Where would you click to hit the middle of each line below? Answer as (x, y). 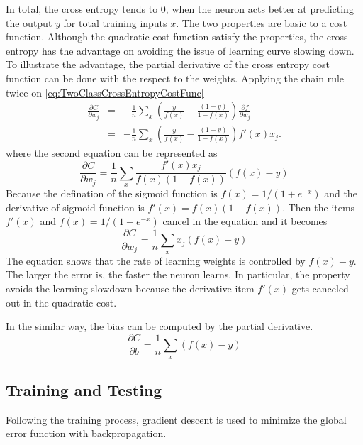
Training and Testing (84, 389)
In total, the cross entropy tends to (82, 9)
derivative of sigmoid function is (75, 207)
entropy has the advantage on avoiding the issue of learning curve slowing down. (180, 50)
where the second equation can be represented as (112, 153)
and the (341, 193)
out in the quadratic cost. (61, 302)
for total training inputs (115, 22)
